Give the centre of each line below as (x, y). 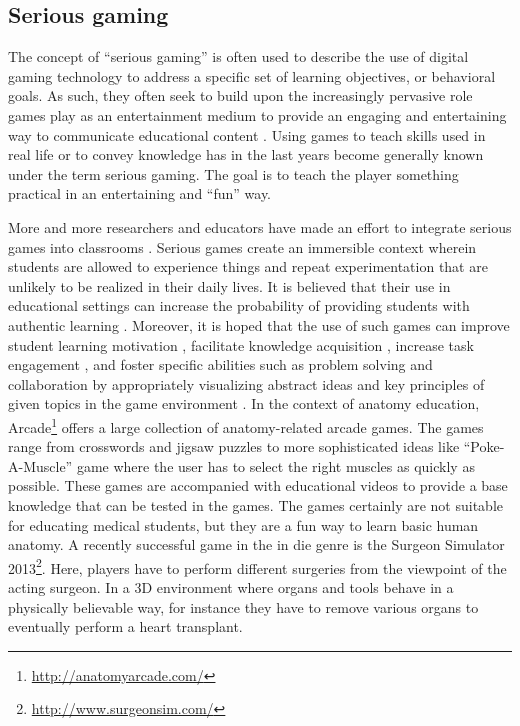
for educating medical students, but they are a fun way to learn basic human (243, 524)
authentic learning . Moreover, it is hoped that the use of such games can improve (259, 324)
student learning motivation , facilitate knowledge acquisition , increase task (241, 344)
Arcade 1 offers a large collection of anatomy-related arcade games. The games (246, 425)
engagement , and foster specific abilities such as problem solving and (220, 364)
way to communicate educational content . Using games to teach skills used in (247, 134)
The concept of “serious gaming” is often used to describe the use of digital (238, 56)
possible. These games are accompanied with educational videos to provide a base (258, 485)
